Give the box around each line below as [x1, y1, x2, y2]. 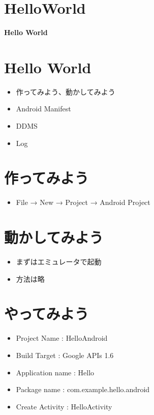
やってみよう [4, 303, 89, 324]
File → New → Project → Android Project [16, 197, 150, 207]
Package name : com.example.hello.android [16, 384, 150, 395]
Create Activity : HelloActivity [16, 401, 112, 411]
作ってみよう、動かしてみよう [16, 86, 115, 97]
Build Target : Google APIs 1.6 [16, 349, 114, 360]
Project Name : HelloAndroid [16, 333, 108, 343]
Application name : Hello [16, 367, 95, 377]
